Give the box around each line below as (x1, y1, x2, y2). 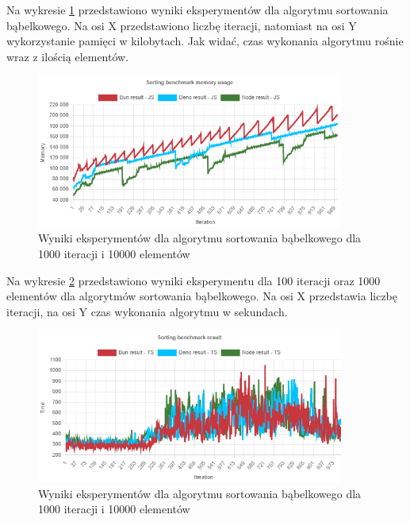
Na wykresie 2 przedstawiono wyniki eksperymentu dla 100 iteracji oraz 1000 (6, 272, 381, 288)
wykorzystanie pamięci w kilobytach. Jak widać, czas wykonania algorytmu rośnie (6, 33, 404, 49)
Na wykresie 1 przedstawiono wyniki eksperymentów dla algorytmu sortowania (6, 2, 389, 17)
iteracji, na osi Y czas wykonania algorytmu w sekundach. (6, 303, 288, 319)
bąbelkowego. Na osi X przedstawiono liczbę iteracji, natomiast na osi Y (6, 17, 357, 33)
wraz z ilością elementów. (6, 48, 129, 64)
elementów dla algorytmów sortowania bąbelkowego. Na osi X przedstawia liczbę (6, 288, 398, 304)
